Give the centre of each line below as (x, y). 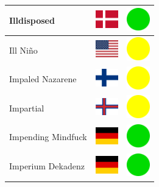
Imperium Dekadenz (47, 166)
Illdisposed (32, 20)
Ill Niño (23, 50)
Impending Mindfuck (48, 137)
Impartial (27, 108)
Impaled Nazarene (43, 79)
